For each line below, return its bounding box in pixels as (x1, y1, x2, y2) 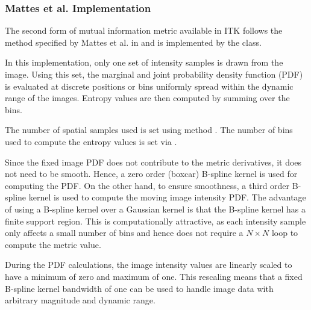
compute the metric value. (5, 238, 101, 250)
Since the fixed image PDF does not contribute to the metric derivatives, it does (5, 155, 302, 168)
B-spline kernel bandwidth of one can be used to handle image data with (5, 282, 274, 294)
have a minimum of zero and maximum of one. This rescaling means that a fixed (5, 270, 303, 282)
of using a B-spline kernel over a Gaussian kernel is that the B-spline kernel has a (5, 202, 306, 215)
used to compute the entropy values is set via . (5, 135, 177, 147)
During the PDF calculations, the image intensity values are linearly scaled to (5, 258, 292, 271)
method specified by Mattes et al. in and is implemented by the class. (5, 36, 262, 48)
